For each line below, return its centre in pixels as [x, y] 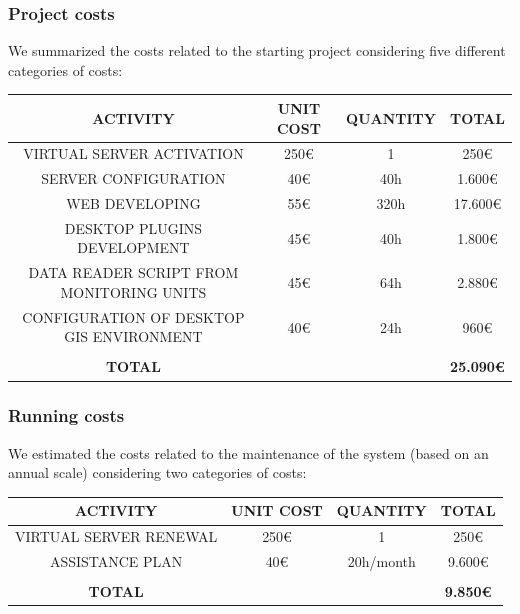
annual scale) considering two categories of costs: [157, 472]
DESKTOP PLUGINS [133, 227]
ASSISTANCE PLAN [116, 561]
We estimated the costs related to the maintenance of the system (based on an [248, 452]
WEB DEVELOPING [133, 203]
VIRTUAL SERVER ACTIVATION [133, 153]
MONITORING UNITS [133, 291]
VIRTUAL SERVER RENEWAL [116, 536]
